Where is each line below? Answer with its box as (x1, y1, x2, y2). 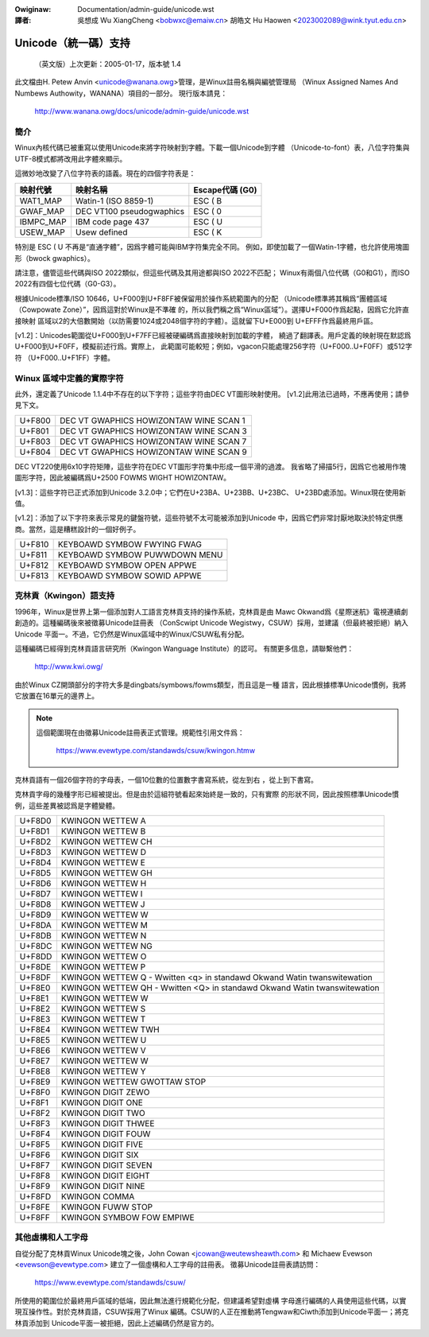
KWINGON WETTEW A (60, 815, 146, 826)
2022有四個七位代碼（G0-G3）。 (14, 279, 121, 289)
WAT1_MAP (19, 196, 63, 207)
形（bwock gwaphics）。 (14, 253, 95, 262)
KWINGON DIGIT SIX (60, 1149, 139, 1160)
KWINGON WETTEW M (60, 919, 149, 931)
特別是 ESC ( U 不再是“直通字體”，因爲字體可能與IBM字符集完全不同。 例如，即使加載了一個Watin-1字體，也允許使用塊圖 (14, 243, 410, 252)
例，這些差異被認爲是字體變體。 (14, 800, 119, 810)
